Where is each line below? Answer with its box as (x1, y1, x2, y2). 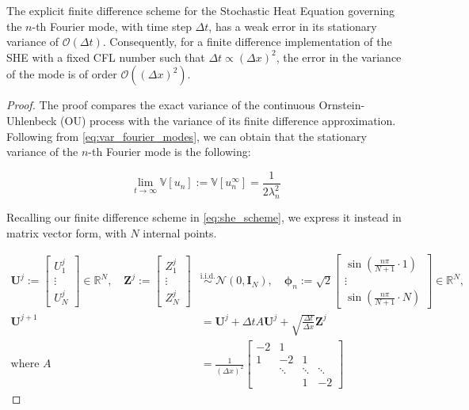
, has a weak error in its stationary (208, 17, 377, 34)
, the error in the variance (276, 48, 402, 65)
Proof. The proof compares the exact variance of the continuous (6, 97, 315, 113)
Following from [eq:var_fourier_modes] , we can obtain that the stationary (6, 127, 367, 144)
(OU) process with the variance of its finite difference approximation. (60, 112, 396, 128)
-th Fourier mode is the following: (88, 143, 251, 160)
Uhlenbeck (6, 112, 57, 128)
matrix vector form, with (6, 224, 127, 241)
